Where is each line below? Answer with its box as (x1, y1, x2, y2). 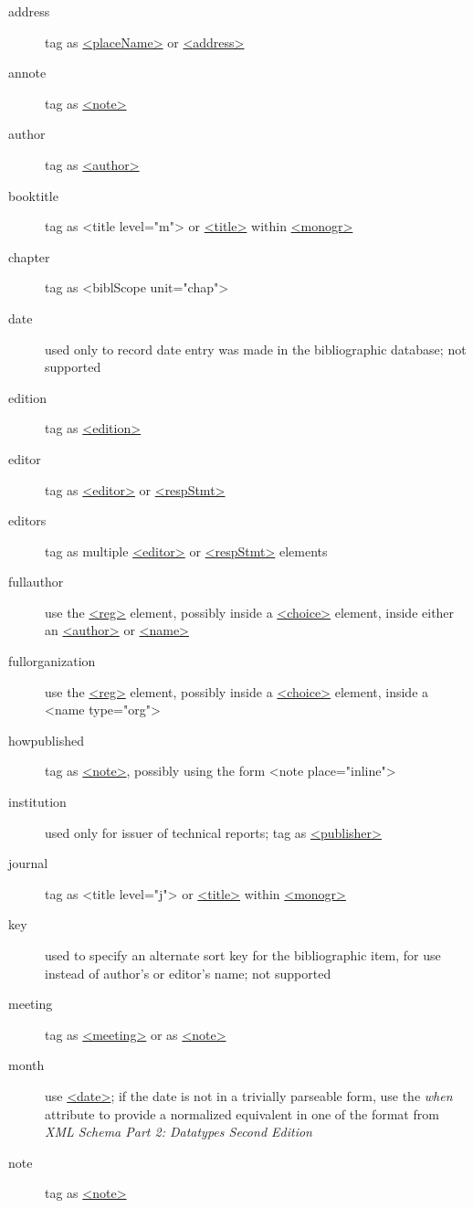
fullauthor (8, 572, 64, 591)
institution (8, 792, 67, 811)
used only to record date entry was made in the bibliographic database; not (45, 339, 467, 358)
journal (8, 853, 48, 873)
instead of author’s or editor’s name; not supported (45, 963, 331, 982)
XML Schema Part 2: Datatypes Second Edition (45, 1122, 312, 1141)
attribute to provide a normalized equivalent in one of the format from (45, 1104, 439, 1123)
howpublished (8, 730, 84, 749)
